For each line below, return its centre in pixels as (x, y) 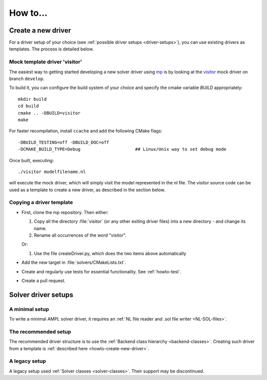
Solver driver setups (41, 295)
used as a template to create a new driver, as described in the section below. (87, 190)
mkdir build (32, 99)
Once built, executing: (31, 160)
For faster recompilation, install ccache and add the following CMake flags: (86, 131)
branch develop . (27, 79)
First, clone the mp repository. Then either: (65, 212)
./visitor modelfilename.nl (52, 171)
